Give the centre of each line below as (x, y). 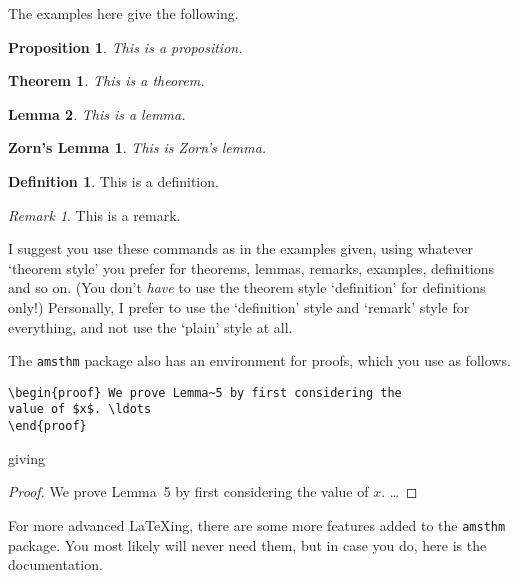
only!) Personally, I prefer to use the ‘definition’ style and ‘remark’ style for (239, 306)
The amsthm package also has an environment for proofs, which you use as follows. (259, 360)
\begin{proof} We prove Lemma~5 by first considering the (205, 392)
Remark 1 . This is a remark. (94, 214)
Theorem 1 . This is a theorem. (106, 80)
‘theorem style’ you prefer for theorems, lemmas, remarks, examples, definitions (251, 267)
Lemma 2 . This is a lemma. (97, 113)
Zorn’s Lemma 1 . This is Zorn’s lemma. (137, 147)
